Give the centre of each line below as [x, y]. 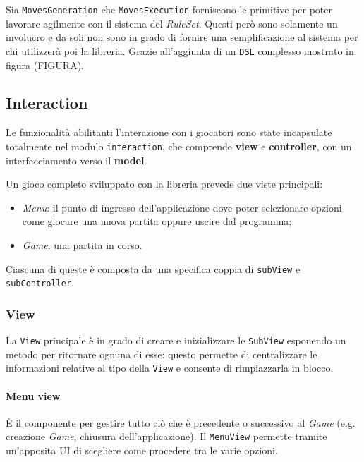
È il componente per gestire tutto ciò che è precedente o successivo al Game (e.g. [181, 422]
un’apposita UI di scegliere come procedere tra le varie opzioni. [142, 450]
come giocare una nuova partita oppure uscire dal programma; [157, 221]
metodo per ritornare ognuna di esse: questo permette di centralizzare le [162, 354]
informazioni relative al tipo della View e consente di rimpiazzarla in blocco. [170, 368]
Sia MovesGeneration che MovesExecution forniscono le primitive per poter [169, 9]
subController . [40, 282]
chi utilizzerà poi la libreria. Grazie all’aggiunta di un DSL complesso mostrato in [180, 50]
